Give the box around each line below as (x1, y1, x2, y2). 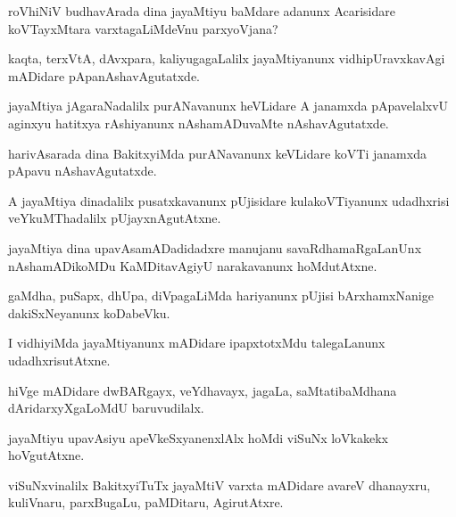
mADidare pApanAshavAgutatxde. (8, 66, 201, 85)
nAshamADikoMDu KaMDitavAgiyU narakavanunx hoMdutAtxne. (8, 256, 377, 275)
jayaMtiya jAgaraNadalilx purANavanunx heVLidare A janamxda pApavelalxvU (8, 96, 449, 115)
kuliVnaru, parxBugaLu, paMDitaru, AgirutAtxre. (8, 493, 284, 512)
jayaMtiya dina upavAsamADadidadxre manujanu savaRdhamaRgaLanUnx (8, 238, 422, 257)
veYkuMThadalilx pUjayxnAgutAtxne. (8, 209, 221, 227)
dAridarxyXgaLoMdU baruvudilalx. (8, 398, 204, 417)
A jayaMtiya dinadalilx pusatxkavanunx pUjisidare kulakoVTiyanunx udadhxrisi (8, 191, 450, 209)
